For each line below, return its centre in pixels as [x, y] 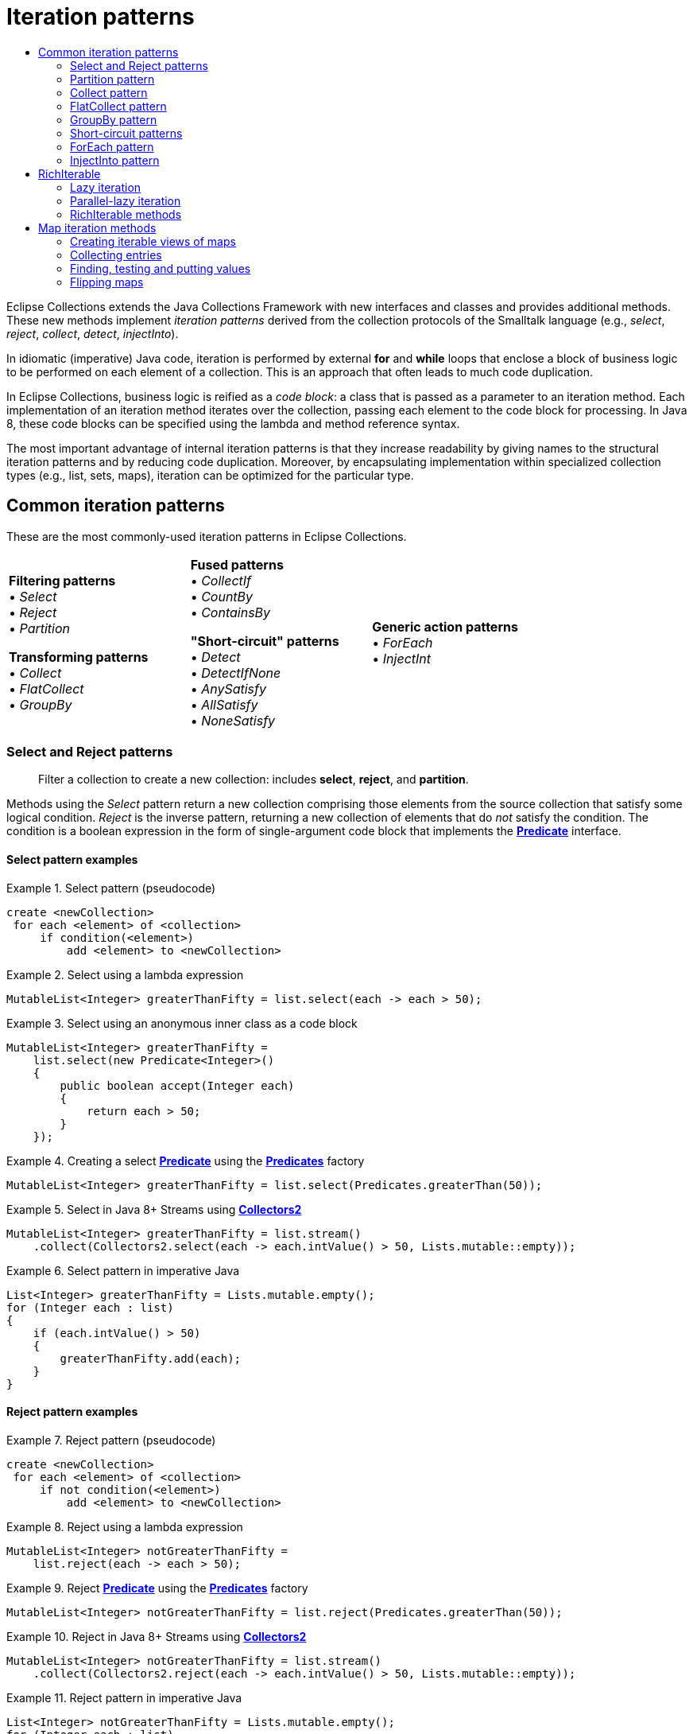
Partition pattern [112, 79]
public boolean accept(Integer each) [177, 1085]
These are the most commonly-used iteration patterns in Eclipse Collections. [207, 536]
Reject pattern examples [72, 1412]
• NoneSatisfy [233, 720]
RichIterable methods [126, 214]
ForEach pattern [112, 146]
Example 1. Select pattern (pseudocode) [111, 888]
